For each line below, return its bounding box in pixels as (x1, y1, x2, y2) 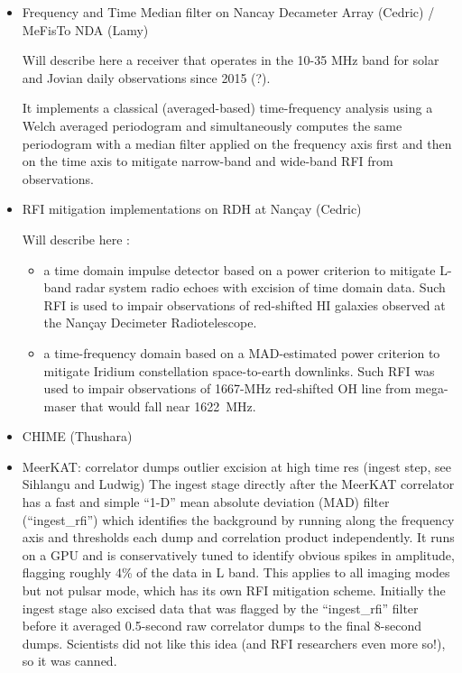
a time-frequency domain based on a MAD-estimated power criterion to (43, 343, 440, 362)
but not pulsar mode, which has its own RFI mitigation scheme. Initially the (22, 581, 446, 600)
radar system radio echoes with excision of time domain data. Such (75, 278, 446, 297)
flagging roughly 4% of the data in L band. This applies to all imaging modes (22, 563, 450, 582)
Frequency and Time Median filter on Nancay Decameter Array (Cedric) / (22, 3, 435, 21)
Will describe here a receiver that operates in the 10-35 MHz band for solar (22, 51, 439, 69)
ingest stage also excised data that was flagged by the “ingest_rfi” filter (22, 598, 419, 617)
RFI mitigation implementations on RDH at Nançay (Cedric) (22, 199, 362, 218)
